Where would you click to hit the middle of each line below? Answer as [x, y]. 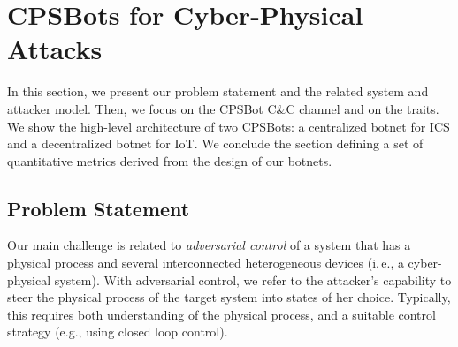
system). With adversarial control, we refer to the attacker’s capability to [253, 279]
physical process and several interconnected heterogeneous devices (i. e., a [206, 263]
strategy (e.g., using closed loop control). [118, 332]
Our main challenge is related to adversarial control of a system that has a [209, 245]
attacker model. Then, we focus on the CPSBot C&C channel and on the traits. [223, 108]
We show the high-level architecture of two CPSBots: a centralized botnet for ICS [229, 126]
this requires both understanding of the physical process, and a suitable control [221, 314]
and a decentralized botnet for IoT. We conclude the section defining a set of [215, 143]
